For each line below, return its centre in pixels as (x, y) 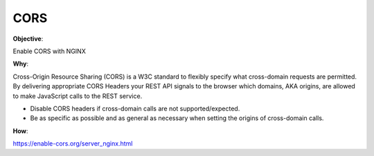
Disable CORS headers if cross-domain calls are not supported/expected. (135, 108)
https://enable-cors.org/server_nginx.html (73, 144)
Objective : (28, 39)
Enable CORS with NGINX (49, 51)
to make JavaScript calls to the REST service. (78, 96)
